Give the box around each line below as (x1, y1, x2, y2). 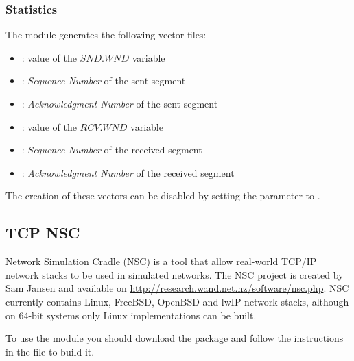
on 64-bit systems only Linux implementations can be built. (5, 308, 257, 322)
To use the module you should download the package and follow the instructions (5, 331, 344, 345)
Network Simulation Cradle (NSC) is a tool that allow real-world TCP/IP (5, 254, 317, 269)
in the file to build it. (5, 344, 95, 358)
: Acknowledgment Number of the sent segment (21, 97, 218, 110)
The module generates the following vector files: (5, 27, 206, 42)
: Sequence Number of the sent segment (21, 73, 186, 88)
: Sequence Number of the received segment (21, 142, 202, 157)
